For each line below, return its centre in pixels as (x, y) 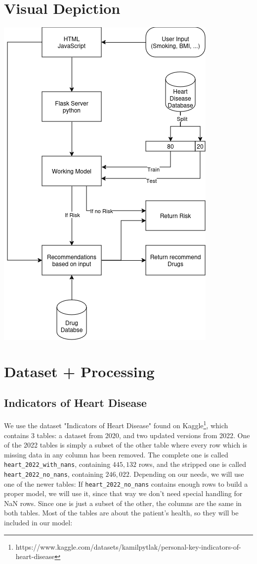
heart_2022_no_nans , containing (54, 474)
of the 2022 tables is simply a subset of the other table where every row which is (126, 445)
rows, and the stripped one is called (193, 464)
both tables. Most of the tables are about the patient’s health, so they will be (121, 513)
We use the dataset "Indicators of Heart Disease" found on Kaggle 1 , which (116, 424)
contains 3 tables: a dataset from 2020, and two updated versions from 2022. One (127, 435)
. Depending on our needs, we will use (187, 474)
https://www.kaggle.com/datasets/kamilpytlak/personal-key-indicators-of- (128, 546)
